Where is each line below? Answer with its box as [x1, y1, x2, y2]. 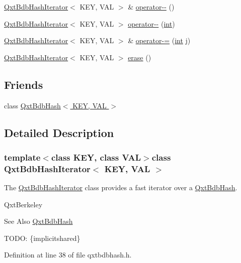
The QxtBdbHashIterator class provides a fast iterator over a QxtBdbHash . [4, 182, 237, 193]
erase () [128, 52, 151, 62]
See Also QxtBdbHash [4, 216, 73, 226]
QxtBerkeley [4, 199, 43, 209]
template [4, 151, 41, 163]
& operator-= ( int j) [128, 35, 191, 46]
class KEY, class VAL [51, 151, 141, 163]
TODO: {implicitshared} [4, 232, 81, 243]
